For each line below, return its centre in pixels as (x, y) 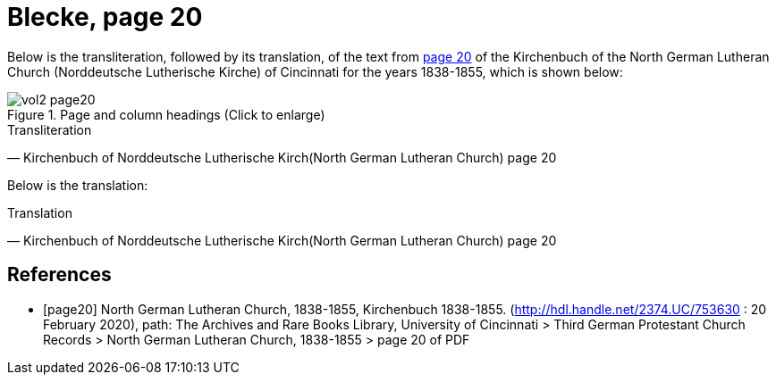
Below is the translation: (78, 185)
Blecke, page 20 (105, 17)
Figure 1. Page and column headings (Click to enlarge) (166, 114)
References (59, 275)
